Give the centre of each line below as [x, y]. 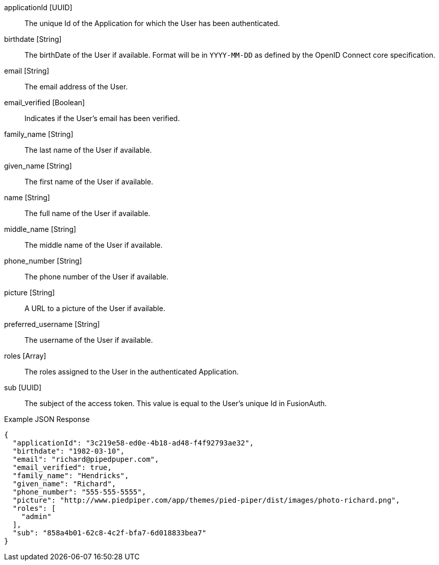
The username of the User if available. [89, 340]
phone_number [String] [43, 261]
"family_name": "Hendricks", [71, 476]
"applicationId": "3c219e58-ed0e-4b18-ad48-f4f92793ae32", [133, 443]
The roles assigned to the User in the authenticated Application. [132, 372]
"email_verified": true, [62, 467]
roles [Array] [25, 356]
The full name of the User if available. [88, 213]
